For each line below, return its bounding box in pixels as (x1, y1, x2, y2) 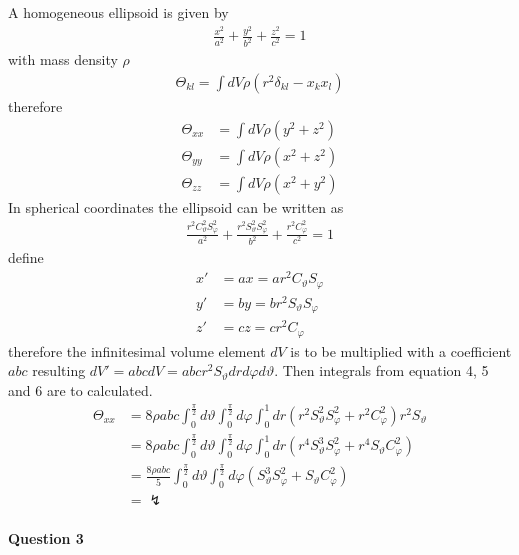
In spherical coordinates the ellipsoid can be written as (8, 196, 344, 217)
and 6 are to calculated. (8, 379, 153, 400)
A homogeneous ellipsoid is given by (8, 2, 229, 22)
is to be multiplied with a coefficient (290, 340, 512, 361)
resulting (32, 360, 86, 381)
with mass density (8, 49, 118, 70)
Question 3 (8, 527, 84, 548)
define (8, 247, 44, 268)
